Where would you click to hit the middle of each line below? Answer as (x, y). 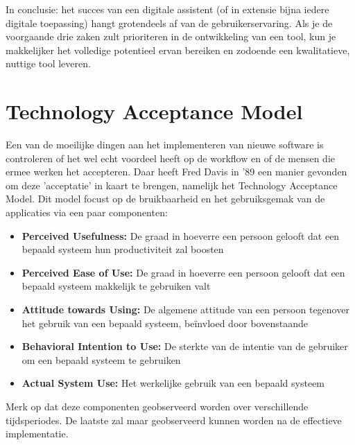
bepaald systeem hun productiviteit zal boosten (123, 249)
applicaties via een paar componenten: (87, 212)
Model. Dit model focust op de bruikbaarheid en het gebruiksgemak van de (165, 199)
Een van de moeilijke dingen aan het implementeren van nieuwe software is (165, 145)
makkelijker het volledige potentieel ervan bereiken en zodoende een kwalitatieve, (178, 50)
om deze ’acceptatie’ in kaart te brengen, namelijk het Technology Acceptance (172, 185)
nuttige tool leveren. (48, 63)
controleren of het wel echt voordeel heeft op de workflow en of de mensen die (171, 158)
